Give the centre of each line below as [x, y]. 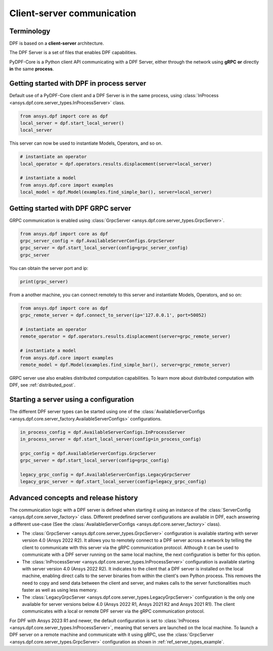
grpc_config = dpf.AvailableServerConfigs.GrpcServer [88, 453]
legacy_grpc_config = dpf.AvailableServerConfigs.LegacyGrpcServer [105, 474]
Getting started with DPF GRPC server [70, 208]
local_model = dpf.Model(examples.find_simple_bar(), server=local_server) [116, 192]
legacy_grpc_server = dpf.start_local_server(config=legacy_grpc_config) [113, 482]
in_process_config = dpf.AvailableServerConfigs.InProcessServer [103, 432]
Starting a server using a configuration [72, 400]
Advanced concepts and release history [74, 498]
